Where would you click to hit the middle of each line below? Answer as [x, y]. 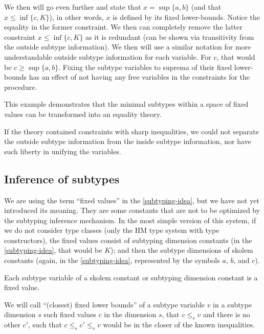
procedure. [21, 87]
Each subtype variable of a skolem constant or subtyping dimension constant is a [131, 277]
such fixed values [70, 314]
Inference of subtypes [62, 178]
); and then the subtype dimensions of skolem [182, 250]
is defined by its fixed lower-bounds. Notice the [186, 17]
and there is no [226, 314]
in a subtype [233, 304]
